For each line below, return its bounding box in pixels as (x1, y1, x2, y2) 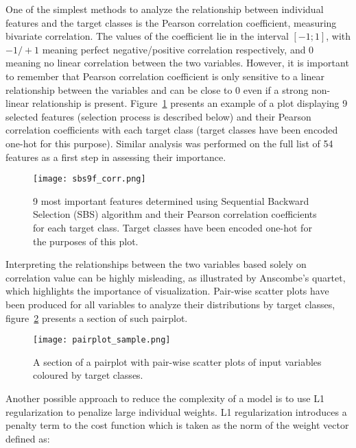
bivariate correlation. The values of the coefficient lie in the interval (5, 29, 289, 43)
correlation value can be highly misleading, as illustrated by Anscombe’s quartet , (5, 270, 346, 284)
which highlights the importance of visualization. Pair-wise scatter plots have (5, 284, 329, 298)
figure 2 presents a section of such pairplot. (5, 310, 188, 325)
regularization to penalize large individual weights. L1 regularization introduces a (5, 404, 347, 419)
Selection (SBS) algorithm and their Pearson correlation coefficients (33, 207, 317, 221)
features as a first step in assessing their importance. (5, 149, 226, 164)
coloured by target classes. (33, 368, 143, 382)
